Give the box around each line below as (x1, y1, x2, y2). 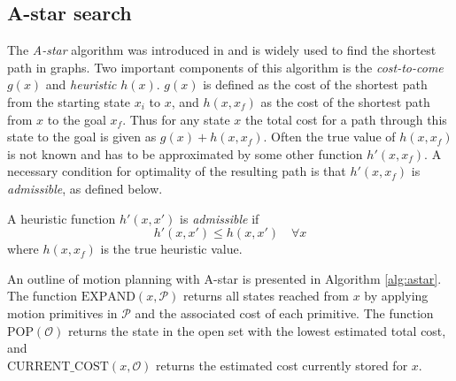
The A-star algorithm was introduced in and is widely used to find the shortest (7, 41, 437, 59)
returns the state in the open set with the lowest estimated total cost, (67, 321, 446, 339)
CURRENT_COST (7, 360, 109, 373)
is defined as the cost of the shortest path (203, 75, 428, 94)
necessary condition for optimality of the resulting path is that (7, 162, 346, 180)
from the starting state (7, 92, 131, 110)
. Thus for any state (122, 110, 230, 128)
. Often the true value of (263, 127, 396, 146)
